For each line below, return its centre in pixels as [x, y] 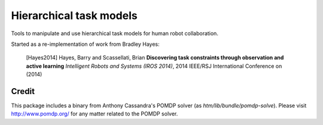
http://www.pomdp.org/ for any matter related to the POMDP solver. [95, 114]
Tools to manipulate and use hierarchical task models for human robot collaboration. [115, 33]
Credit [23, 91]
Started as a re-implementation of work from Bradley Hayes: [85, 44]
